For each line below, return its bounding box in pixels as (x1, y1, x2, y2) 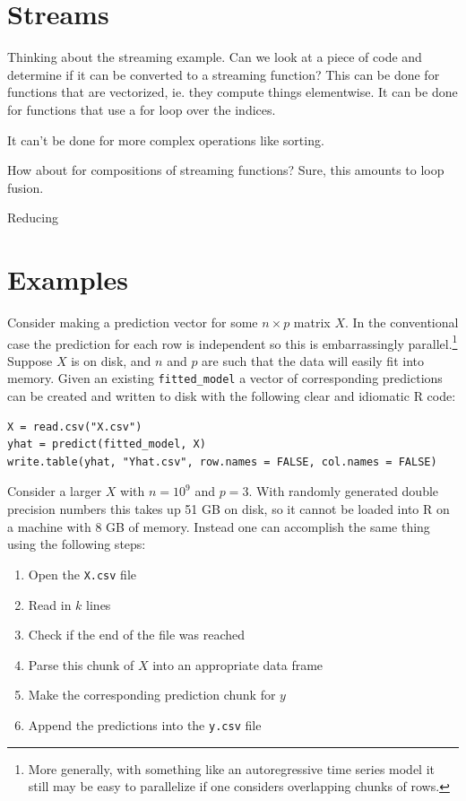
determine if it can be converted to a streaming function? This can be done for (7, 65, 440, 83)
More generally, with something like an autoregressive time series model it (28, 759, 436, 778)
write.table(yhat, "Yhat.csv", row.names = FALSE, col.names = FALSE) (7, 455, 437, 468)
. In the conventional (345, 313, 459, 331)
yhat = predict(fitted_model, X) (7, 438, 206, 451)
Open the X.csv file (28, 564, 136, 583)
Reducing (7, 208, 58, 227)
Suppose (7, 351, 53, 370)
